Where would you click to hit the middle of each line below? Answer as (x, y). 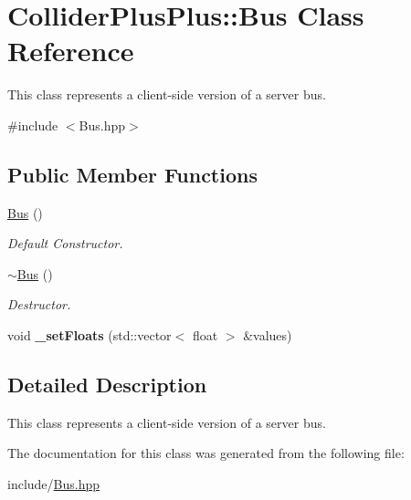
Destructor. (39, 304)
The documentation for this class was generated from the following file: (206, 453)
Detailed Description (107, 385)
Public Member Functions (132, 174)
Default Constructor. (65, 243)
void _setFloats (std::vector (90, 335)
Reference (71, 51)
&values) (268, 335)
